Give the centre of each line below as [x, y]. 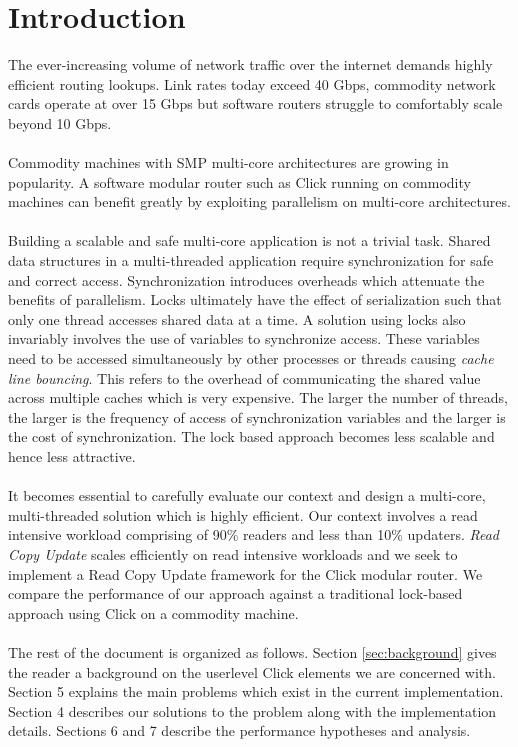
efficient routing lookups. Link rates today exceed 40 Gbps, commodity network [252, 83]
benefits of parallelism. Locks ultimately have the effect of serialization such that [255, 299]
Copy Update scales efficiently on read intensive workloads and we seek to [233, 553]
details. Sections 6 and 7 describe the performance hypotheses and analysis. [239, 730]
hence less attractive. [72, 456]
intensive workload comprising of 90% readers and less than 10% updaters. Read [254, 534]
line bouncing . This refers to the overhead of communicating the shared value [244, 377]
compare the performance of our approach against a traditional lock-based [235, 593]
